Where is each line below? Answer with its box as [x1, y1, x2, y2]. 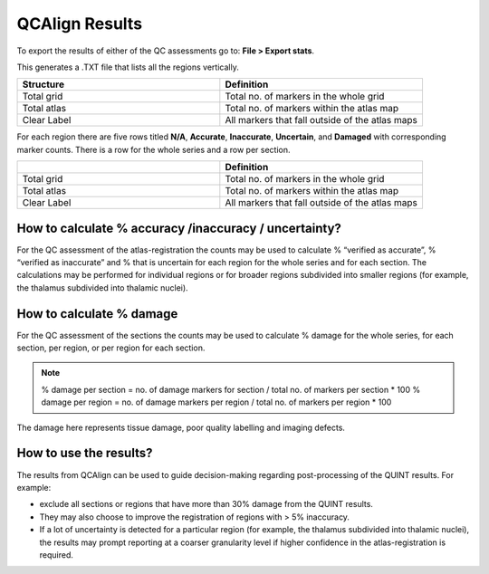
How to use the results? [16, 445, 153, 461]
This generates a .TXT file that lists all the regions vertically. [16, 62, 239, 72]
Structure [22, 78, 65, 91]
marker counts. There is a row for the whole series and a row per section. [16, 144, 291, 155]
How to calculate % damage [16, 306, 178, 321]
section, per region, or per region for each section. [16, 342, 206, 353]
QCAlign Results [16, 14, 143, 33]
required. [39, 549, 74, 560]
